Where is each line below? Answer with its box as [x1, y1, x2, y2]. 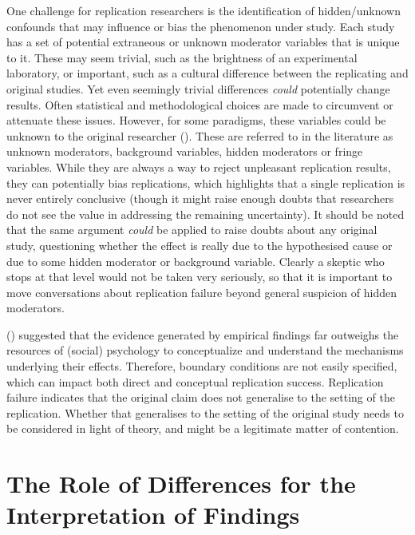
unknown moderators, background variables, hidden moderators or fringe [6, 143, 363, 160]
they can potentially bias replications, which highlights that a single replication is [6, 174, 405, 191]
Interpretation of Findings [6, 498, 300, 531]
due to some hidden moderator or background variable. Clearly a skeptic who [6, 252, 385, 269]
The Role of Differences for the [6, 467, 356, 500]
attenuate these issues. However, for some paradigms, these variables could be [6, 112, 386, 129]
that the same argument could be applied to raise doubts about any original [6, 221, 377, 238]
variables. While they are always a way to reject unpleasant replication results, [6, 158, 391, 175]
